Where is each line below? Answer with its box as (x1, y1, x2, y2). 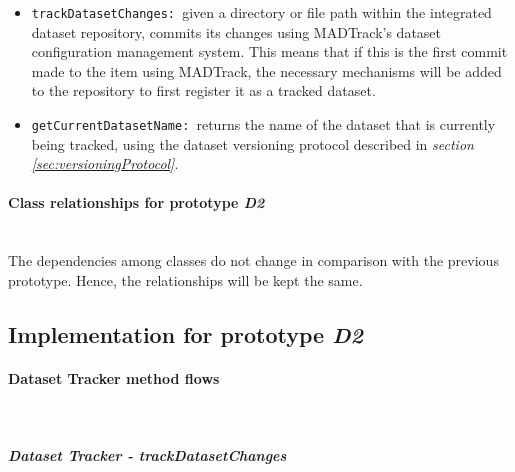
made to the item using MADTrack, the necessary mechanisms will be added (31, 60, 502, 81)
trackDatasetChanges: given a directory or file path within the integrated (31, 2, 492, 22)
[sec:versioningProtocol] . (31, 153, 179, 174)
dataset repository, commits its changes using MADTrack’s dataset (31, 21, 442, 42)
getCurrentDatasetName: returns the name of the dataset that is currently (31, 114, 496, 135)
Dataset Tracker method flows (8, 367, 220, 388)
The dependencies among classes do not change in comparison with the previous (8, 250, 499, 271)
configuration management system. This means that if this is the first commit (31, 41, 508, 62)
